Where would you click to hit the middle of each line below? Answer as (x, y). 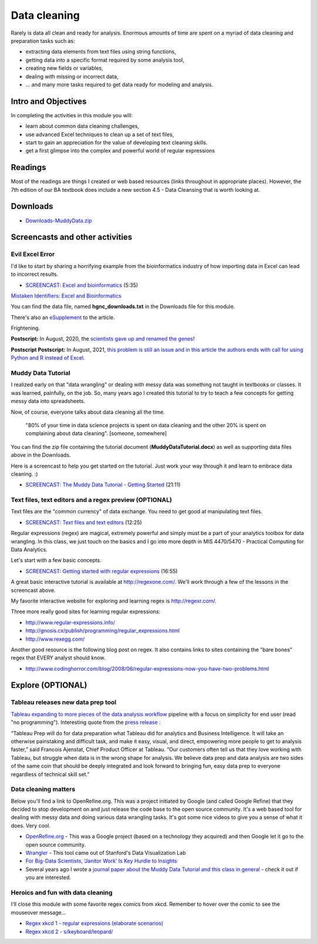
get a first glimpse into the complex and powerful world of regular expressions (120, 151)
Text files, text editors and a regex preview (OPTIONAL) (92, 500)
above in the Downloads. (41, 455)
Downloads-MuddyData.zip (59, 221)
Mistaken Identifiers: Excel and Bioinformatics (66, 296)
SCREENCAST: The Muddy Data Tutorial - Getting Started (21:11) (103, 485)
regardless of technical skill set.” (50, 774)
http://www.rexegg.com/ (55, 639)
